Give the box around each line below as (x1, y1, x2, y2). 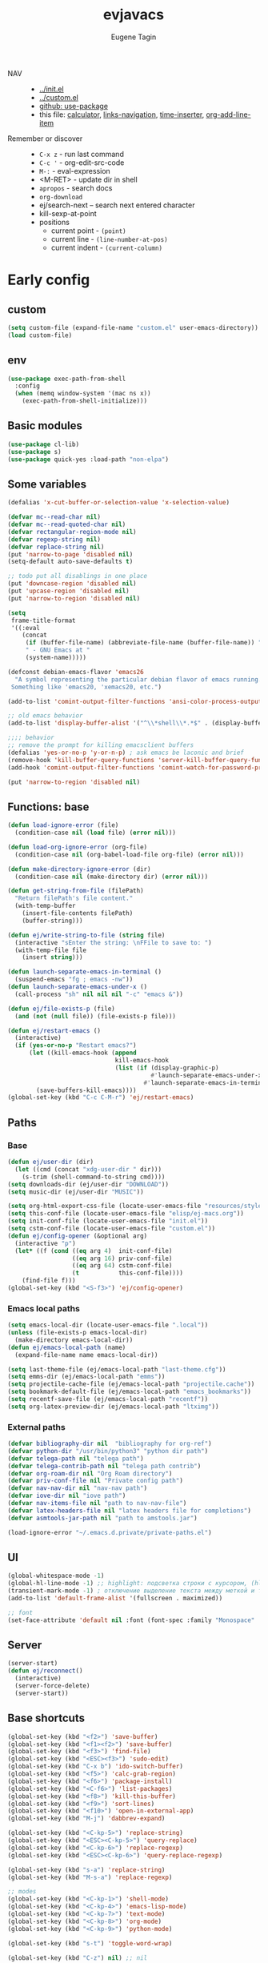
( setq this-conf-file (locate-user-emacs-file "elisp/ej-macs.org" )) (7, 1210, 245, 1218)
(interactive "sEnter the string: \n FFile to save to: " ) (14, 938, 213, 946)
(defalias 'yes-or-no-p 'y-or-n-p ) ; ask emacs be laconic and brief (7, 749, 245, 757)
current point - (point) (50, 226, 126, 235)
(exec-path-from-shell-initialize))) (22, 397, 148, 405)
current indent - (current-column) (50, 243, 163, 252)
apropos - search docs (38, 183, 113, 193)
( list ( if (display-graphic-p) (114, 1063, 219, 1072)
